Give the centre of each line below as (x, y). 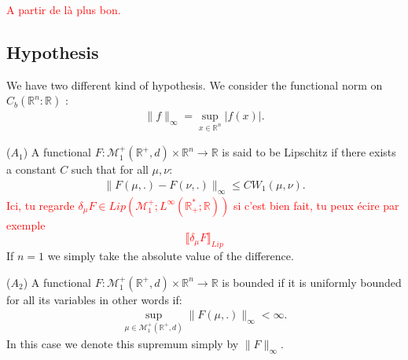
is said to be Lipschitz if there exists (309, 152)
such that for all (110, 169)
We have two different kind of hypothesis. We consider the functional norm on (195, 84)
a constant (31, 169)
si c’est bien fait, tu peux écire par (316, 205)
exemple (26, 224)
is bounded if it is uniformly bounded (312, 282)
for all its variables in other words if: (94, 299)
